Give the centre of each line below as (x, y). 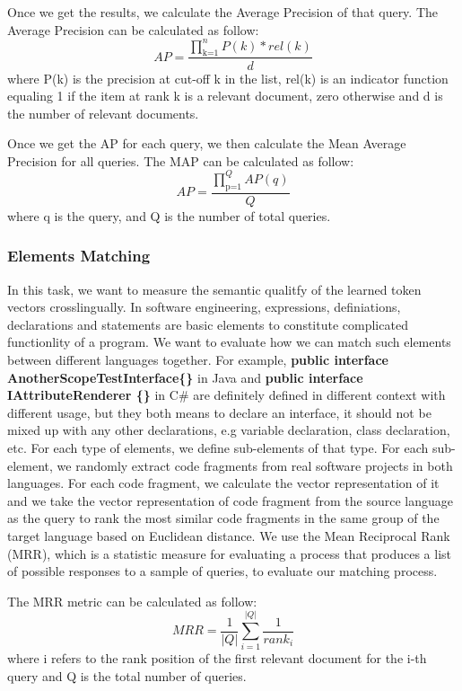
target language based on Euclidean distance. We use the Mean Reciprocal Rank (229, 535)
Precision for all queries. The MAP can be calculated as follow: (181, 160)
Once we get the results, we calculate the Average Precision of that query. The (223, 12)
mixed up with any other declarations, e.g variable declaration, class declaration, (229, 430)
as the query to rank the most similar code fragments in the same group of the (223, 518)
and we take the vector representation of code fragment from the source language (230, 500)
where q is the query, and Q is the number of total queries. (169, 215)
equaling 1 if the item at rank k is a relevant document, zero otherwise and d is (225, 96)
